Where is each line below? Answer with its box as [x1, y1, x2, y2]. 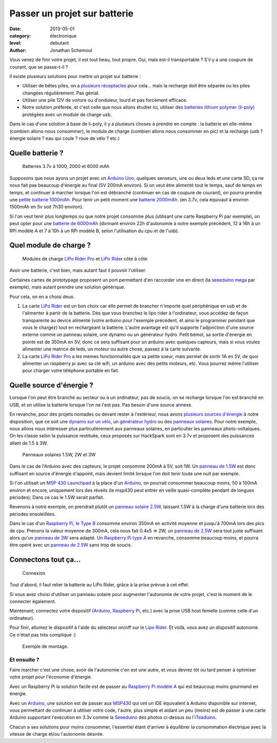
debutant [50, 40, 69, 46]
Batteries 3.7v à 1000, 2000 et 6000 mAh [22, 163, 110, 170]
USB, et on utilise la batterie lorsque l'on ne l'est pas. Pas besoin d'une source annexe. [9, 401, 192, 408]
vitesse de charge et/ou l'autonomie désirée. [9, 731, 104, 737]
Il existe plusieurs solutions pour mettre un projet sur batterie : [9, 73, 141, 79]
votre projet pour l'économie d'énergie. [9, 674, 92, 680]
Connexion [22, 570, 46, 576]
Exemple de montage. [22, 643, 69, 649]
